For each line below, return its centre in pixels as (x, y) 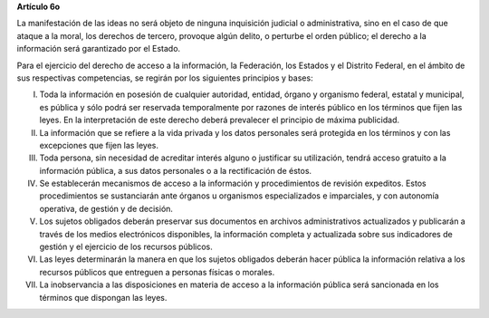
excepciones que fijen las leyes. (99, 145)
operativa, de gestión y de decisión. (106, 208)
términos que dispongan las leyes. (103, 297)
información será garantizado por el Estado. (99, 49)
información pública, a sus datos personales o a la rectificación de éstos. (176, 170)
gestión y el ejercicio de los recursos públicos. (126, 247)
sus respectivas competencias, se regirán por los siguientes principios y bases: (165, 78)
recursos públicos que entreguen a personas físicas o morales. (157, 272)
